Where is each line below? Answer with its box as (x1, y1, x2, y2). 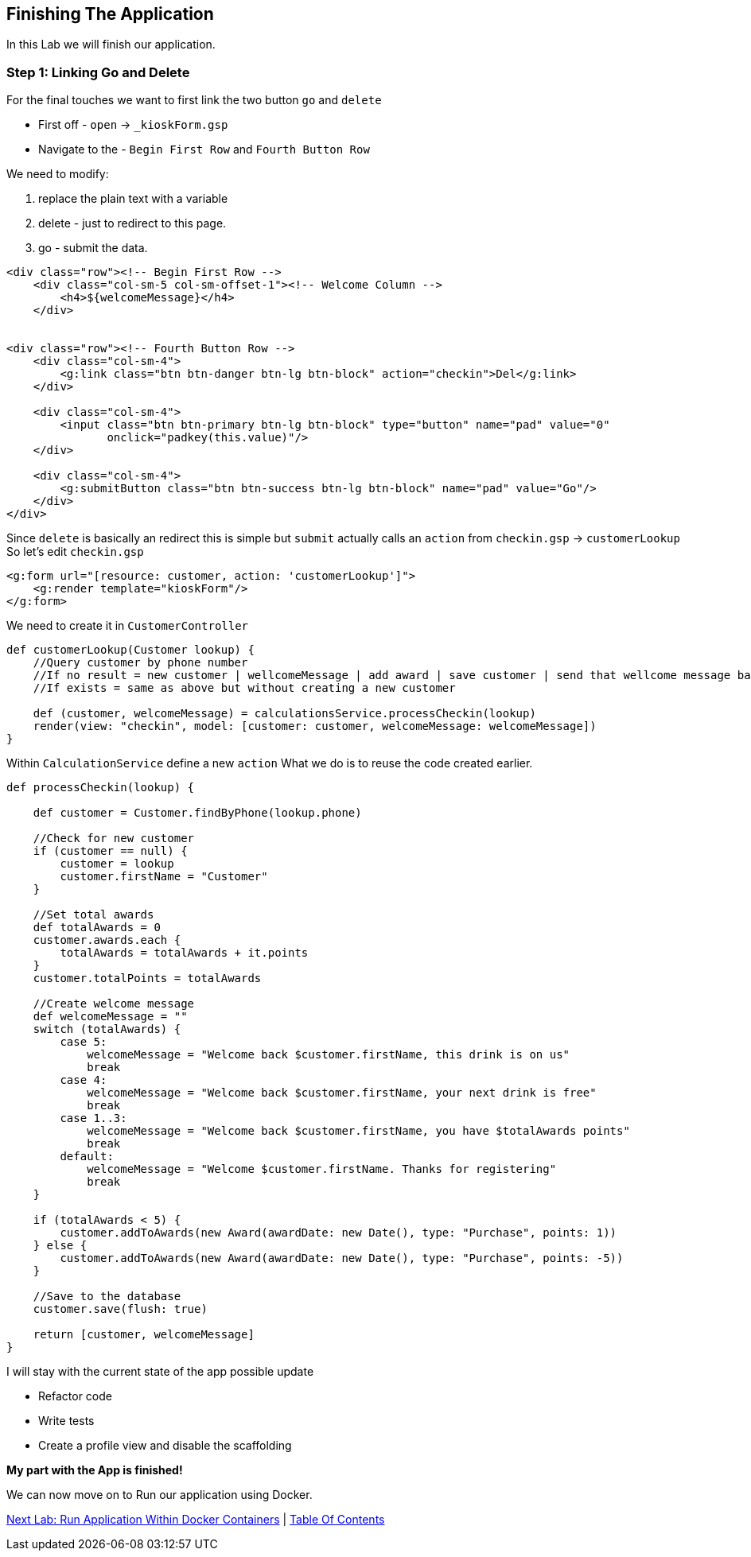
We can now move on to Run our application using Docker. (6, 1488, 313, 1502)
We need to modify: (6, 167, 109, 181)
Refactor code (38, 1389, 112, 1404)
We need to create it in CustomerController (6, 619, 249, 633)
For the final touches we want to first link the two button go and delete (6, 93, 382, 107)
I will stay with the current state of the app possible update (6, 1365, 314, 1379)
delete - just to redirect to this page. (38, 216, 227, 231)
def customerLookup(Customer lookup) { (6, 643, 255, 657)
